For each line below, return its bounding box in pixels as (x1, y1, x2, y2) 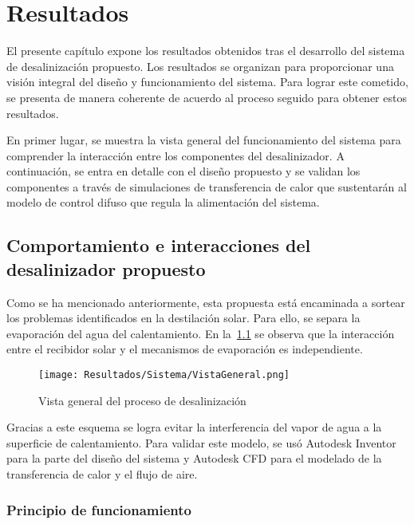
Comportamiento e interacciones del (6, 233, 311, 258)
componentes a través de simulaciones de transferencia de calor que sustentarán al (6, 178, 407, 195)
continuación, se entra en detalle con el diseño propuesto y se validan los (6, 163, 361, 179)
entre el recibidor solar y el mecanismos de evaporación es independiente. (6, 341, 363, 357)
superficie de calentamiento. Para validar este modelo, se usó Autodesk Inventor (6, 434, 396, 451)
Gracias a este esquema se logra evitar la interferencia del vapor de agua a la (6, 419, 382, 435)
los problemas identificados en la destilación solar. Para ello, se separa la (6, 309, 361, 326)
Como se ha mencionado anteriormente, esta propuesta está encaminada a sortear (6, 294, 405, 310)
